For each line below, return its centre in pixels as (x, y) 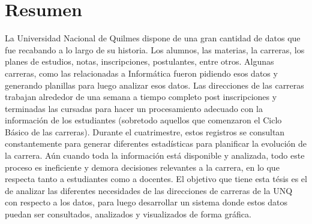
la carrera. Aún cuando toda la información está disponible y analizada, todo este (155, 155)
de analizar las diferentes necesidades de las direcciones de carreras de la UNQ (149, 190)
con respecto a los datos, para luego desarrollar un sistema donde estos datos (146, 202)
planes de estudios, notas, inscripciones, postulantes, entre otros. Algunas (139, 61)
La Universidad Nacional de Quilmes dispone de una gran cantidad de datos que (153, 38)
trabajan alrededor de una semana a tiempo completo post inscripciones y (141, 97)
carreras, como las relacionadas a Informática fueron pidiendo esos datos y (141, 73)
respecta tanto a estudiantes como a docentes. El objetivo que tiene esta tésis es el (156, 179)
